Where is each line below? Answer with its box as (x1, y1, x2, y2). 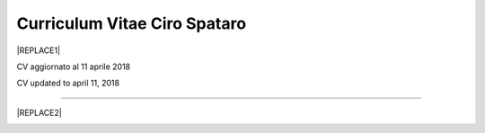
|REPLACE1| (16, 45, 61, 56)
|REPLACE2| (16, 107, 62, 118)
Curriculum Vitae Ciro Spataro (16, 13, 247, 33)
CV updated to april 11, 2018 (16, 77, 120, 89)
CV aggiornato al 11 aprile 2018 (16, 61, 131, 72)
